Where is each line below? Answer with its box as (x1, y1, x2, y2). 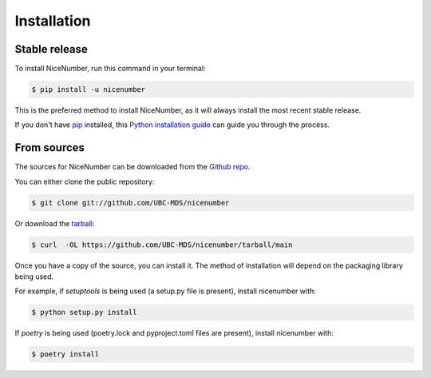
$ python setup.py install (31, 308, 137, 317)
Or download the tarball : (14, 218, 95, 228)
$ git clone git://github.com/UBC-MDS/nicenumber (31, 198, 230, 207)
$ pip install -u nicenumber (31, 85, 146, 94)
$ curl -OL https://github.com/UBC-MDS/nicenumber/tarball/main (31, 240, 293, 249)
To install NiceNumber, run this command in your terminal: (14, 64, 207, 74)
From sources (14, 141, 85, 155)
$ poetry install (31, 350, 100, 359)
